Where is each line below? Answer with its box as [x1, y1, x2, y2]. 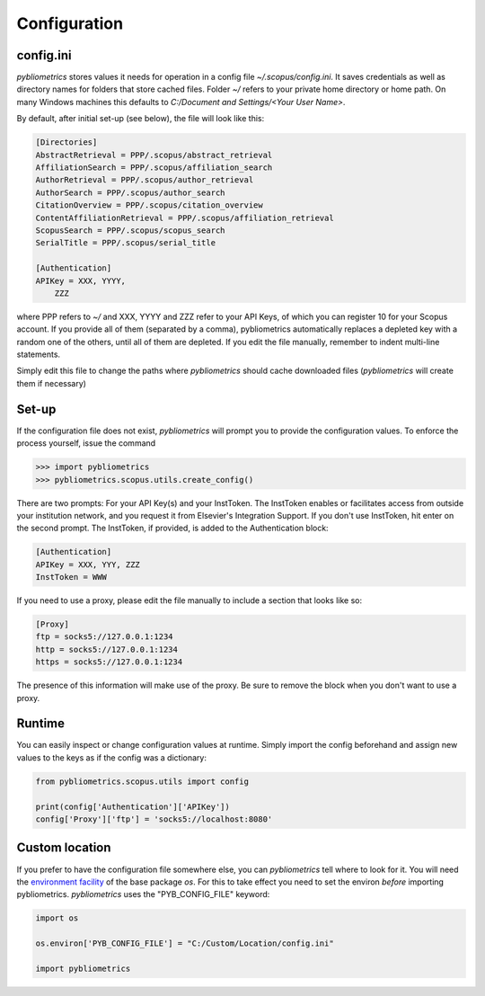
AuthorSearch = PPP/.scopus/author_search [35, 187, 225, 198]
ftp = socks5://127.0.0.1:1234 [35, 632, 174, 642]
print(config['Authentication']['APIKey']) [35, 801, 231, 812]
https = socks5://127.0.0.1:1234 [35, 657, 183, 667]
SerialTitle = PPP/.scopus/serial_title [35, 238, 216, 248]
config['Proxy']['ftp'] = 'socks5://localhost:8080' [35, 814, 273, 824]
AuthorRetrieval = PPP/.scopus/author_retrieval [35, 175, 254, 185]
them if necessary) [16, 378, 87, 388]
